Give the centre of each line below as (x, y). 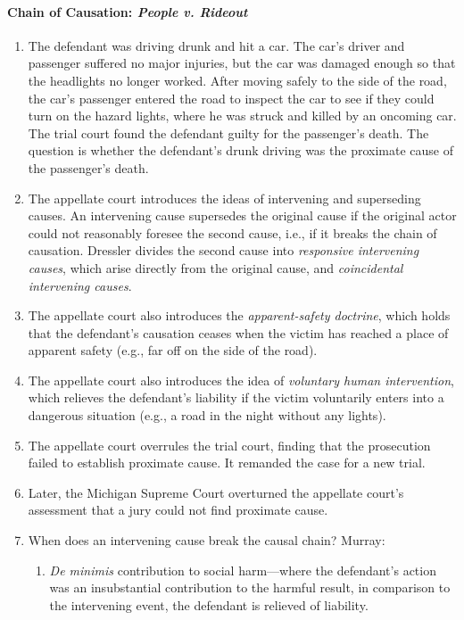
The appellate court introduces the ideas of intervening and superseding (224, 198)
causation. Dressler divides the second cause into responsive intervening (224, 250)
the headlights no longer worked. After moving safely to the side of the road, (237, 80)
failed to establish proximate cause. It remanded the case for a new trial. (227, 463)
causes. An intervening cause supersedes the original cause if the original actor (242, 215)
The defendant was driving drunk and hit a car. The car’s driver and (216, 45)
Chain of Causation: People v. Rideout (128, 11)
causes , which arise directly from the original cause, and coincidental (215, 267)
